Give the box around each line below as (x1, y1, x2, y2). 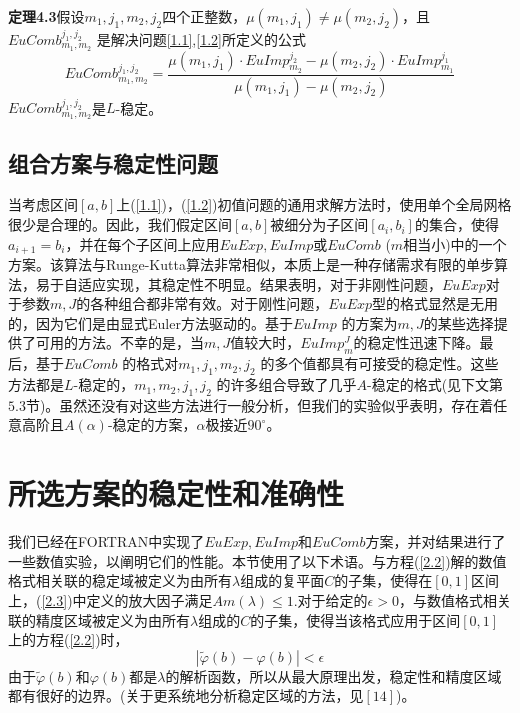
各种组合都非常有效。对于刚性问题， (90, 293, 329, 314)
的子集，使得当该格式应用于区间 (250, 609, 461, 630)
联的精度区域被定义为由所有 (8, 609, 190, 630)
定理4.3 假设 (8, 6, 85, 26)
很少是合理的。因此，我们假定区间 (8, 214, 232, 235)
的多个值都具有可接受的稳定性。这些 (260, 353, 499, 374)
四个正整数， (162, 6, 247, 26)
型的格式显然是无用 (372, 293, 499, 314)
